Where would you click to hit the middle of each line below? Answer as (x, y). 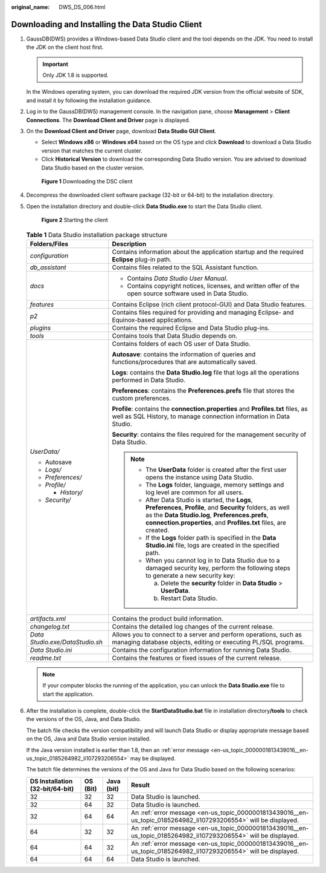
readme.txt (46, 658)
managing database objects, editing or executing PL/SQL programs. (208, 642)
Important (56, 64)
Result (140, 785)
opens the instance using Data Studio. (199, 477)
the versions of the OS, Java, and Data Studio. (84, 719)
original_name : (30, 7)
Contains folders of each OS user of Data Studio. (181, 344)
